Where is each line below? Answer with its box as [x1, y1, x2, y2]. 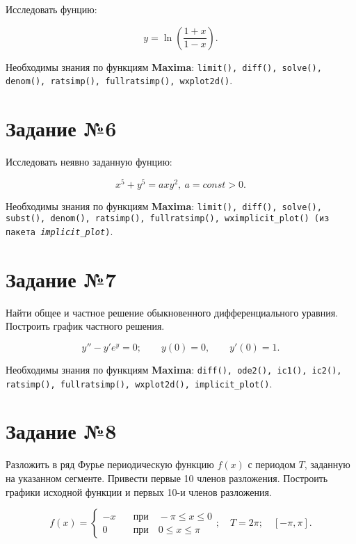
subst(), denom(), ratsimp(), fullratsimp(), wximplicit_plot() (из [6, 214, 330, 224]
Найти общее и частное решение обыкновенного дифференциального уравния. [6, 305, 339, 319]
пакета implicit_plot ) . [6, 224, 113, 239]
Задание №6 [6, 114, 117, 143]
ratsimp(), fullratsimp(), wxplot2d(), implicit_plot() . [6, 376, 273, 390]
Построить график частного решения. [6, 319, 165, 333]
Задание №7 [6, 264, 117, 293]
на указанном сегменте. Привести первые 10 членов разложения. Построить [6, 471, 328, 486]
